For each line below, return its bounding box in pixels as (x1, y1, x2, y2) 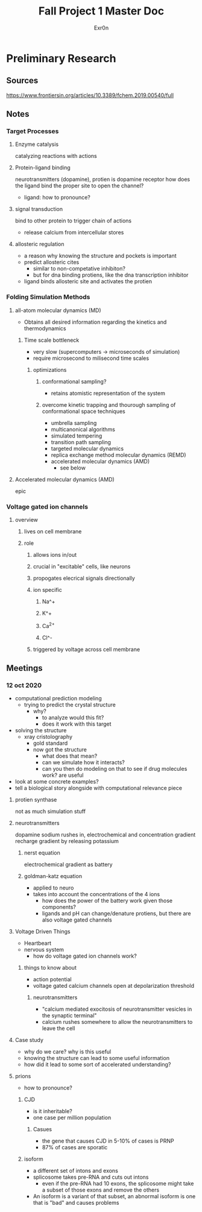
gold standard (33, 739, 68, 747)
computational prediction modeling (14, 695, 102, 702)
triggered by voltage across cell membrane (33, 645, 140, 653)
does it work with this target (42, 720, 112, 727)
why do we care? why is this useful (24, 1048, 112, 1055)
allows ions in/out (33, 551, 77, 559)
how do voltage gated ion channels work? (33, 952, 137, 959)
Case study (14, 1037, 44, 1044)
